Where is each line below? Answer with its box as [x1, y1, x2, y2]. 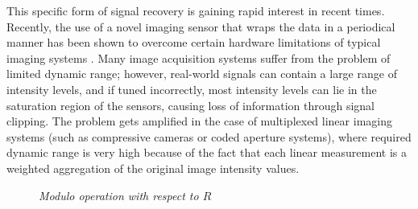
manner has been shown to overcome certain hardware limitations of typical [6, 34, 381, 51]
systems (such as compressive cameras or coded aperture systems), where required [6, 128, 412, 145]
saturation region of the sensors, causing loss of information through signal [6, 96, 375, 113]
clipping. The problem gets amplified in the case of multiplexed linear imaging [6, 113, 392, 129]
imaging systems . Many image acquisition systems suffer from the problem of [6, 49, 391, 66]
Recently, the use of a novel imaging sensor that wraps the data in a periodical [6, 18, 395, 35]
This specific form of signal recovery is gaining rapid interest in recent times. [6, 2, 385, 18]
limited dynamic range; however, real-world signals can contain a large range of [6, 65, 397, 82]
